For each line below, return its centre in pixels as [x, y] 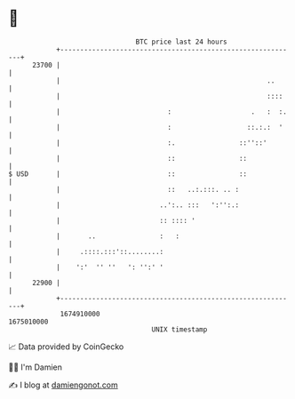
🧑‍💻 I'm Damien [36, 367]
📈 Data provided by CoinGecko [66, 347]
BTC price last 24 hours [181, 42]
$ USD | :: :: [128, 174]
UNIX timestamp [179, 329]
